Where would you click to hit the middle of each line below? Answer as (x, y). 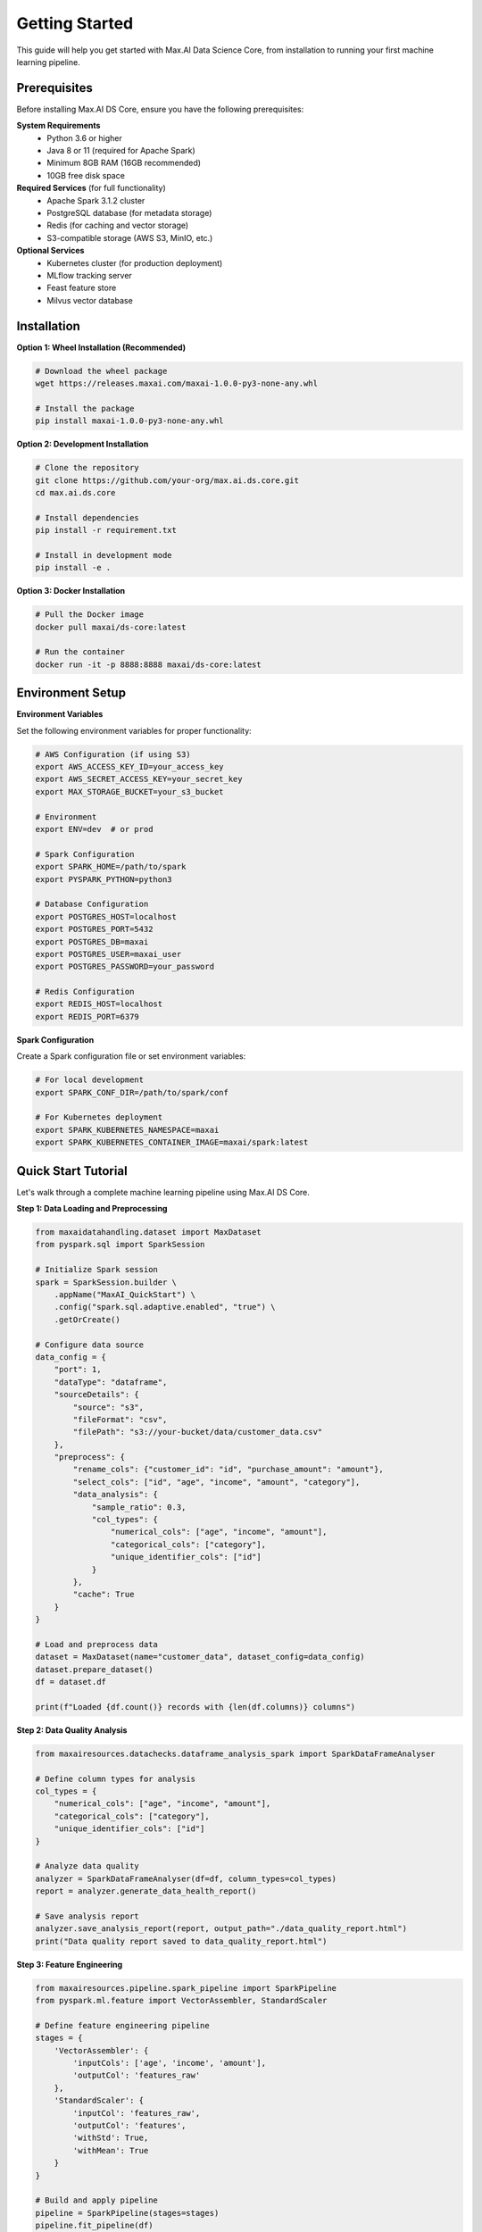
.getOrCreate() (87, 1320)
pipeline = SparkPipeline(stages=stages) (127, 2213)
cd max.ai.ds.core (75, 492)
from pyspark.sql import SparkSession (120, 1245)
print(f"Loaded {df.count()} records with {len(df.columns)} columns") (195, 1707)
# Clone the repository (87, 468)
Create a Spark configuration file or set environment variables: (131, 1056)
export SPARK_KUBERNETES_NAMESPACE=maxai (127, 1130)
